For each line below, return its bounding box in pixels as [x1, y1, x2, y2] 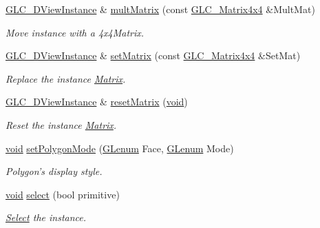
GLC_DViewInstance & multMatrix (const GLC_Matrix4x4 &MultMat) [6, 2, 315, 16]
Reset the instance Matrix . [6, 117, 117, 132]
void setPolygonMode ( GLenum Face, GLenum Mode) [6, 141, 234, 155]
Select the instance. [6, 210, 87, 225]
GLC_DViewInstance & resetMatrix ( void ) [6, 94, 188, 109]
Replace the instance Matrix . [6, 71, 126, 85]
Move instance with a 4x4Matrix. [6, 25, 145, 39]
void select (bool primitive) [6, 187, 120, 201]
